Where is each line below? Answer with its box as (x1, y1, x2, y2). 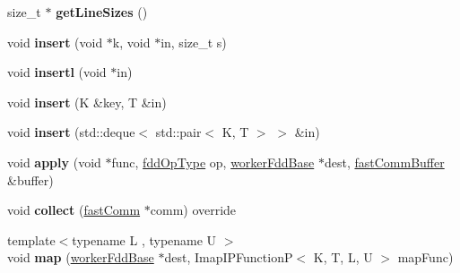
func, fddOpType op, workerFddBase (111, 152, 315, 171)
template (7, 230, 56, 249)
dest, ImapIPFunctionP (164, 248, 293, 267)
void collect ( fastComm (7, 200, 141, 219)
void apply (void (7, 152, 101, 171)
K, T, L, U (313, 248, 373, 267)
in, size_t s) (161, 32, 227, 51)
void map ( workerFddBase (7, 248, 154, 267)
